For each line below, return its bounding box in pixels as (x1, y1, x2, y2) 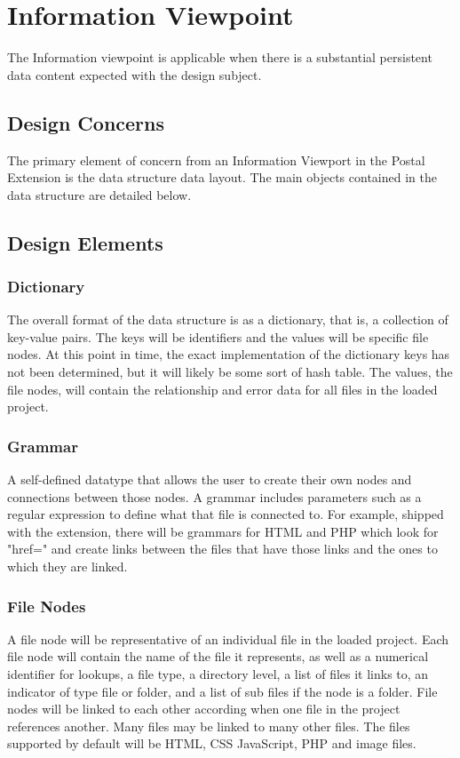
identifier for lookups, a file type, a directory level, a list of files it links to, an (7, 665, 429, 683)
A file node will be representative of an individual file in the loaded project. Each (7, 629, 449, 648)
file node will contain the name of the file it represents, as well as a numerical (7, 647, 429, 666)
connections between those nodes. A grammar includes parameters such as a (7, 487, 422, 506)
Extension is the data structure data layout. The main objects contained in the (7, 168, 437, 187)
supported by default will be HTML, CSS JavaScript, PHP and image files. (7, 734, 416, 753)
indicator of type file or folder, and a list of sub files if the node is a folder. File (7, 682, 438, 700)
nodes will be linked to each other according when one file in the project (7, 699, 401, 718)
